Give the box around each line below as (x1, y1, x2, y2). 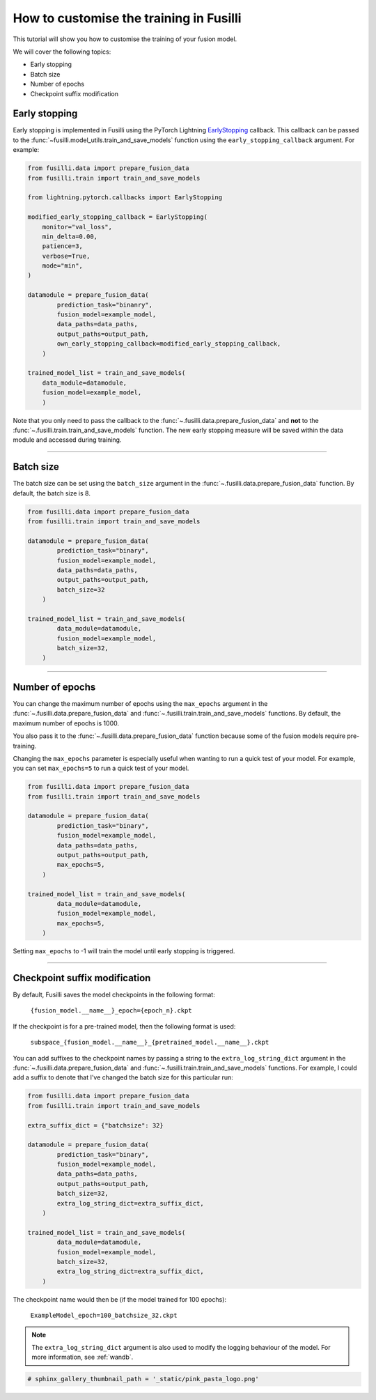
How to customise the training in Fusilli (13, 10, 242, 26)
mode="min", (42, 262, 84, 270)
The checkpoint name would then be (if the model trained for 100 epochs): (13, 1295, 226, 1303)
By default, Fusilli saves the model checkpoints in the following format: (13, 990, 215, 999)
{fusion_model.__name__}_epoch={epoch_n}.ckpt (30, 1007, 192, 1015)
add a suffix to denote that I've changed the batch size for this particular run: (13, 1073, 233, 1082)
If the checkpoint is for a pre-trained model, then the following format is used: (13, 1022, 236, 1031)
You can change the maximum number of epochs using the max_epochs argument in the (13, 699, 268, 707)
